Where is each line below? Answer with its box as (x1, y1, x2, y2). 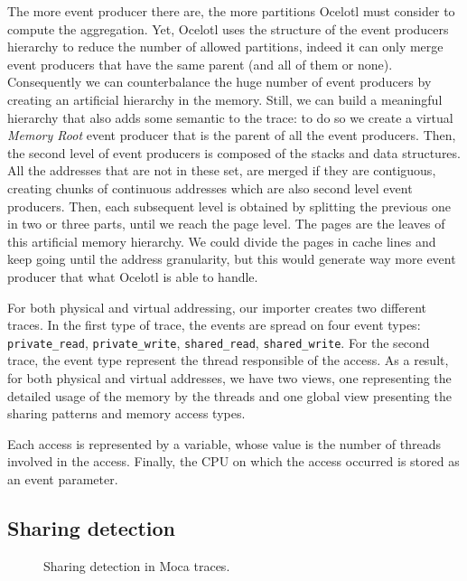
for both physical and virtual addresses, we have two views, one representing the (7, 368, 452, 387)
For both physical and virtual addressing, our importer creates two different (7, 297, 427, 316)
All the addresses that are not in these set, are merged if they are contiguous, (7, 161, 436, 180)
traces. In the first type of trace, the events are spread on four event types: (7, 315, 421, 334)
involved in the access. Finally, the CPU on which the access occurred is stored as (7, 452, 460, 471)
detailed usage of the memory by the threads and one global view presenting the (7, 386, 452, 405)
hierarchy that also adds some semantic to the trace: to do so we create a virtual (7, 108, 453, 127)
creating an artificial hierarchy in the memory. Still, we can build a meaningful (7, 89, 443, 108)
